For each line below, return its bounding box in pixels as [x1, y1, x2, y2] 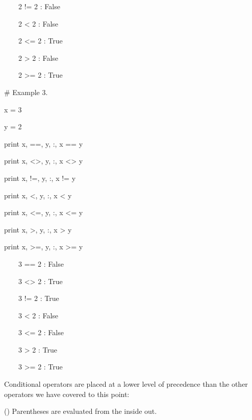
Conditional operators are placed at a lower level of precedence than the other [4, 379, 248, 389]
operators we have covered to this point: [4, 388, 130, 399]
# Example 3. [4, 86, 48, 97]
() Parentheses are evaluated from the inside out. [4, 406, 157, 416]
